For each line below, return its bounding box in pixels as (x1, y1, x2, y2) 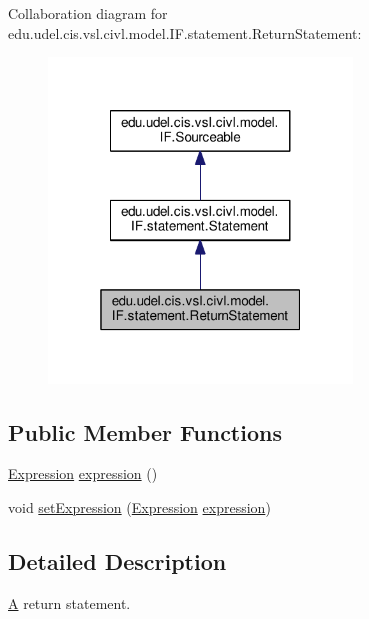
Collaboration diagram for (8, 3, 168, 23)
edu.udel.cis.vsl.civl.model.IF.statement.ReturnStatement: (8, 22, 362, 43)
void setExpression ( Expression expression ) (8, 496, 271, 517)
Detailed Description (8, 545, 227, 576)
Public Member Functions (8, 416, 282, 447)
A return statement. (8, 592, 131, 613)
